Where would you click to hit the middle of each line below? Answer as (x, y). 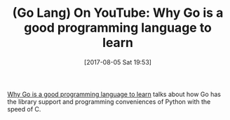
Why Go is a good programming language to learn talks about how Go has (114, 94)
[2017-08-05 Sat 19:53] (118, 62)
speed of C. (24, 109)
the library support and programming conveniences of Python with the (109, 101)
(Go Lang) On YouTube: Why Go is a (118, 13)
